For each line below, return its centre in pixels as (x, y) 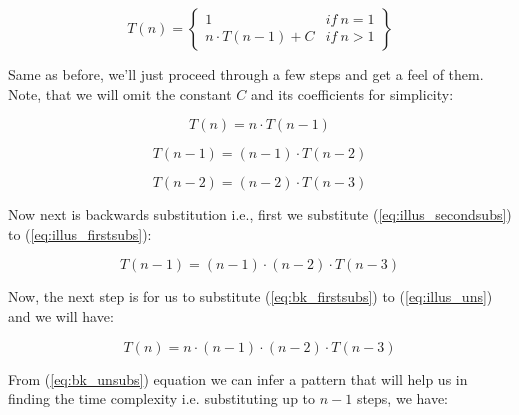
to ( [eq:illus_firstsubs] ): (80, 233)
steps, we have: (402, 398)
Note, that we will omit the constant (120, 93)
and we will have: (61, 315)
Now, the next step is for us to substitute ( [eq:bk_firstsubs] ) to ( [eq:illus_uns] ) (250, 296)
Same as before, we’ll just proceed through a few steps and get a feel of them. (246, 74)
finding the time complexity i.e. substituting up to (162, 398)
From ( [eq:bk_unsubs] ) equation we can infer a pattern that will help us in (238, 378)
